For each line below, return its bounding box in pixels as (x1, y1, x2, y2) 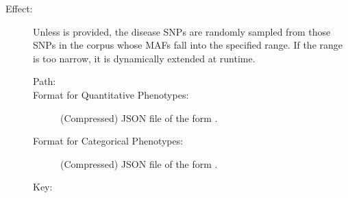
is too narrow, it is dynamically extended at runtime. (33, 51, 256, 65)
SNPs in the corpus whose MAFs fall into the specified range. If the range (33, 38, 343, 52)
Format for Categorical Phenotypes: (33, 134, 184, 148)
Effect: (5, 1, 33, 15)
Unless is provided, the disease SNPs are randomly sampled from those (33, 24, 331, 38)
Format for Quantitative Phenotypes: (33, 87, 189, 101)
